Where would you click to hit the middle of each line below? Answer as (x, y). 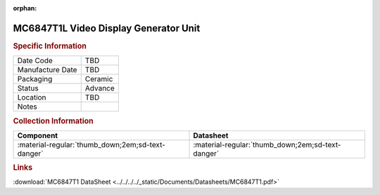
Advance (100, 88)
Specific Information (50, 46)
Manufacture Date (47, 70)
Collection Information (53, 121)
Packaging (35, 79)
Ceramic (99, 79)
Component (38, 135)
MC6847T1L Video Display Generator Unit (107, 28)
